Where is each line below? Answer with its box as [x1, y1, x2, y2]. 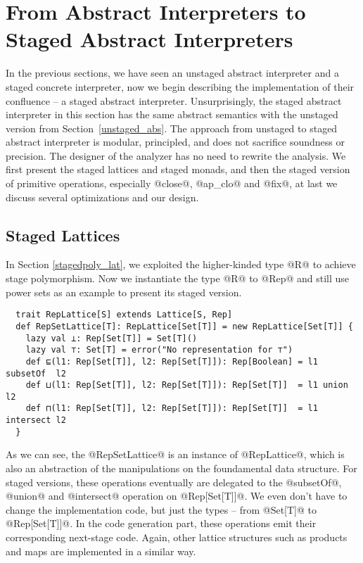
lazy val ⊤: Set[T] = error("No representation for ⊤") [25, 345, 293, 355]
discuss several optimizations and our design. [6, 189, 199, 204]
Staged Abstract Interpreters [6, 25, 293, 53]
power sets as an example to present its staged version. [6, 284, 242, 299]
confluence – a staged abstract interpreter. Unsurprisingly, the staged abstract [6, 93, 342, 108]
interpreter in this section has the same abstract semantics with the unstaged [6, 107, 338, 122]
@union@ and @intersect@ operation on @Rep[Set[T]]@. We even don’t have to [6, 488, 348, 503]
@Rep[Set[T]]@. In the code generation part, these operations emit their [6, 516, 317, 531]
